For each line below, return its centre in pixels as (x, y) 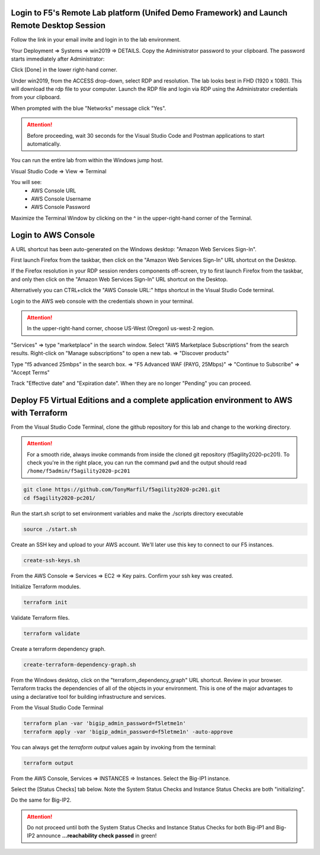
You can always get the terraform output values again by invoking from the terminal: (113, 747)
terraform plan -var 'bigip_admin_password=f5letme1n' (105, 723)
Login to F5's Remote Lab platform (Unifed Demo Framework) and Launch (149, 13)
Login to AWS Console (53, 235)
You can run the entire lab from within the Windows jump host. (87, 160)
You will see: (26, 182)
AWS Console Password (60, 207)
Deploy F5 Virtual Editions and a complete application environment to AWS (152, 400)
